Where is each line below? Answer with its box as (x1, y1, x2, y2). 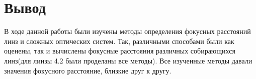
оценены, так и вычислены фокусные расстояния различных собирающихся (4, 45, 235, 56)
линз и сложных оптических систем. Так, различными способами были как (4, 35, 234, 46)
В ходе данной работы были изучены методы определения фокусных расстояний (4, 26, 251, 36)
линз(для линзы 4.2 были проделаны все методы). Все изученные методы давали (4, 55, 252, 65)
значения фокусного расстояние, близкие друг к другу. (4, 65, 172, 75)
